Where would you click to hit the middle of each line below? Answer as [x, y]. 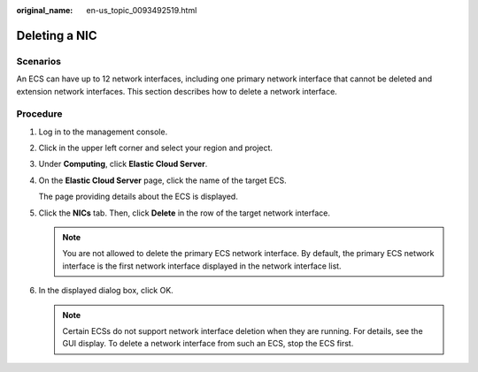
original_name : [45, 10]
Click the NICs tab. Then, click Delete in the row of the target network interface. [185, 213]
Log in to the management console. [103, 132]
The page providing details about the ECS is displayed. [138, 197]
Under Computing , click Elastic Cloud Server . [123, 164]
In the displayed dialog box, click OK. [106, 291]
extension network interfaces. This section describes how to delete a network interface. [177, 91]
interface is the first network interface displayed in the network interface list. [202, 266]
